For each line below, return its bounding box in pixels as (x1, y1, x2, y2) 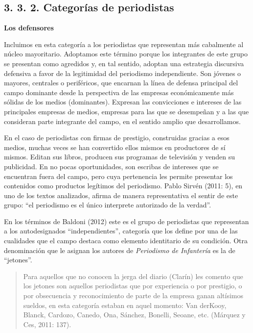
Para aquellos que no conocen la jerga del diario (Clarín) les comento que (23, 271, 243, 281)
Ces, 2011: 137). (23, 319, 71, 329)
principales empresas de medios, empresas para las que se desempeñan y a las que (4, 106, 249, 116)
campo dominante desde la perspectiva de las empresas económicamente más (4, 87, 234, 97)
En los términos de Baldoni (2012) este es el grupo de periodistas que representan (4, 216, 249, 226)
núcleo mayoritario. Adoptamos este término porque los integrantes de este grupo (4, 49, 248, 59)
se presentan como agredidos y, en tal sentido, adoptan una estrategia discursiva (4, 58, 244, 68)
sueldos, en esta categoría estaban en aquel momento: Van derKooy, (23, 300, 227, 310)
